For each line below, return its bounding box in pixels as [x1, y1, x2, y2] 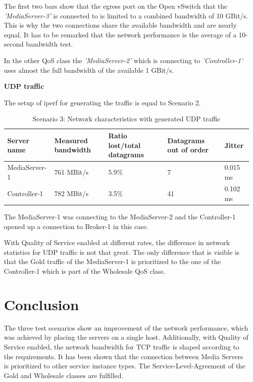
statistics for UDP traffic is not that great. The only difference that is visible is [4, 247, 240, 257]
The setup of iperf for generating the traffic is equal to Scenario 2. [4, 97, 201, 107]
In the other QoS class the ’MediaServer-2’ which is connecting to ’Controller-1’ [4, 55, 243, 65]
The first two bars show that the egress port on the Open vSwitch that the [4, 1, 228, 11]
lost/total [108, 140, 141, 150]
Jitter [224, 140, 244, 150]
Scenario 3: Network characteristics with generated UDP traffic [32, 114, 221, 124]
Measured [54, 135, 88, 145]
